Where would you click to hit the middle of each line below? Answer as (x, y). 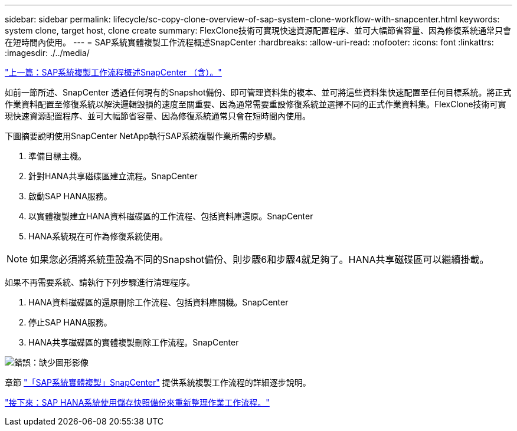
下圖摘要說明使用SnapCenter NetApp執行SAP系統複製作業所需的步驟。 (143, 136)
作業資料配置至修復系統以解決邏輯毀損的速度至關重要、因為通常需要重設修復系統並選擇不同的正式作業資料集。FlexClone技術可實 (256, 104)
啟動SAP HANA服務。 (70, 196)
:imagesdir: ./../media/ (47, 53)
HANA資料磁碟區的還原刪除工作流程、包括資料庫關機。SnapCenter (158, 302)
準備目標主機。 (57, 156)
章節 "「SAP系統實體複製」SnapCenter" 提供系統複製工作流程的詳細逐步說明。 (158, 382)
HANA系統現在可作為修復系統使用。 (98, 236)
